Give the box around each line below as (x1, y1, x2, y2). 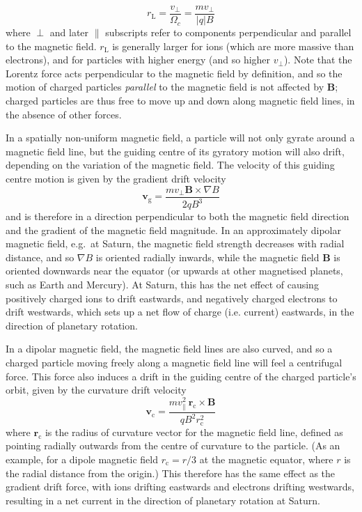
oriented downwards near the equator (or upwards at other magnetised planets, (6, 263, 343, 278)
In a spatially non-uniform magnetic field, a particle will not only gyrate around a (6, 130, 355, 145)
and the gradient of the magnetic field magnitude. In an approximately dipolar (6, 222, 342, 237)
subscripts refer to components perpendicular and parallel (105, 25, 352, 40)
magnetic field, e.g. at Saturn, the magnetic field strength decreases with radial (6, 236, 345, 251)
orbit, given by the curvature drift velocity (6, 382, 187, 397)
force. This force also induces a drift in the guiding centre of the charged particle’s (6, 369, 356, 383)
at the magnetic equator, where (199, 451, 333, 466)
